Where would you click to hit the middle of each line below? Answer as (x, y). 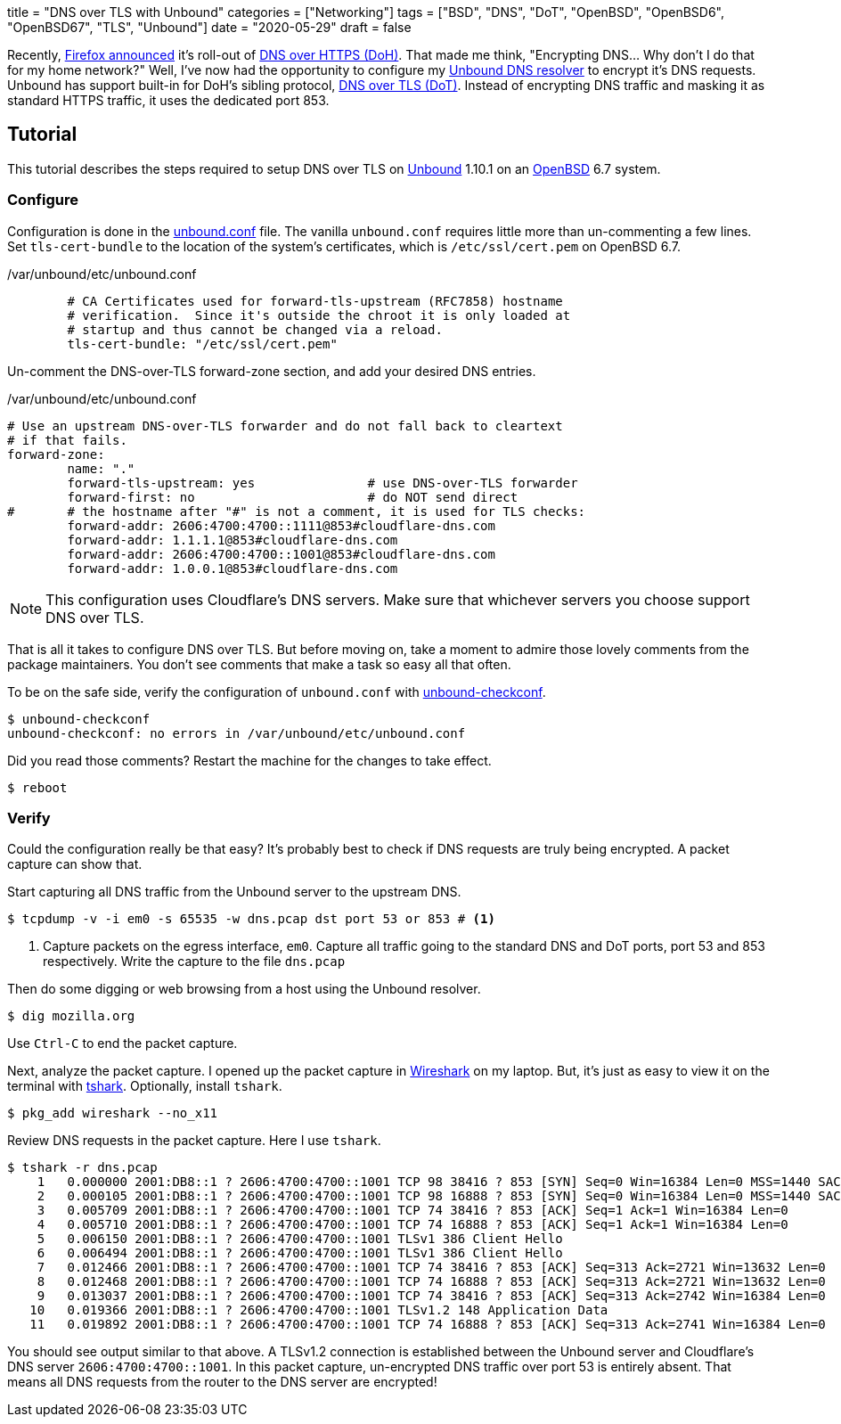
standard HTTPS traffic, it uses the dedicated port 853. (168, 100)
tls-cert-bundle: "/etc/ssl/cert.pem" (202, 344)
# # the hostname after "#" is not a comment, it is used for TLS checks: (297, 511)
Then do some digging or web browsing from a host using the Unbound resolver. (244, 989)
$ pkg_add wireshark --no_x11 (113, 1113)
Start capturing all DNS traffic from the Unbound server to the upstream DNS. (234, 892)
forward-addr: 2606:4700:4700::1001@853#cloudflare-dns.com (281, 554)
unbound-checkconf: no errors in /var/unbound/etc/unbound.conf (237, 733)
